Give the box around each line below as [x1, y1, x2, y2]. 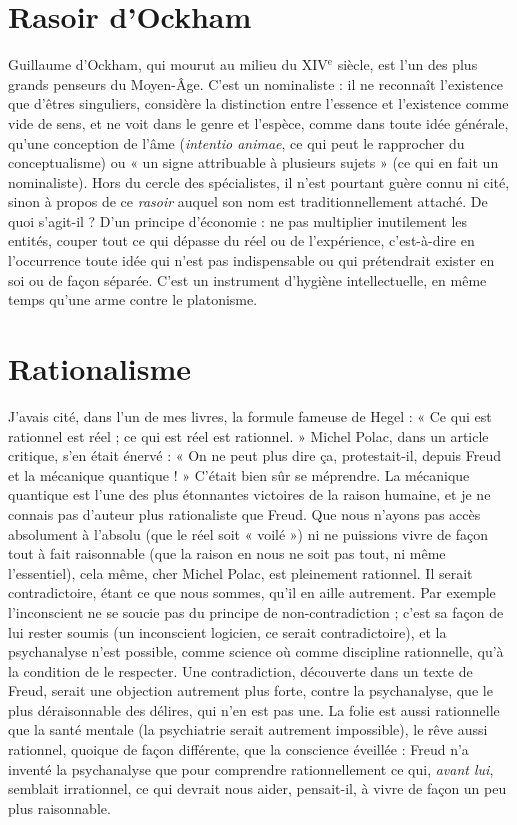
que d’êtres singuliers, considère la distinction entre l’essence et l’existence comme [8, 93, 509, 114]
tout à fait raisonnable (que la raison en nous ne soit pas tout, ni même [8, 543, 446, 564]
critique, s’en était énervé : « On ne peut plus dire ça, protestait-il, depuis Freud [8, 445, 502, 466]
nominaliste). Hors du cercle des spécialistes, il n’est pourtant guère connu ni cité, [8, 171, 510, 192]
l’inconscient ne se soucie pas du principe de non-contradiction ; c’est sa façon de [8, 601, 504, 622]
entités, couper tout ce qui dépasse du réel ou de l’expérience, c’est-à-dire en [8, 230, 475, 251]
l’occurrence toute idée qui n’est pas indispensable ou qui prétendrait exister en [8, 250, 495, 271]
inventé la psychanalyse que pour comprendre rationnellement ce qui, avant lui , [8, 758, 494, 779]
